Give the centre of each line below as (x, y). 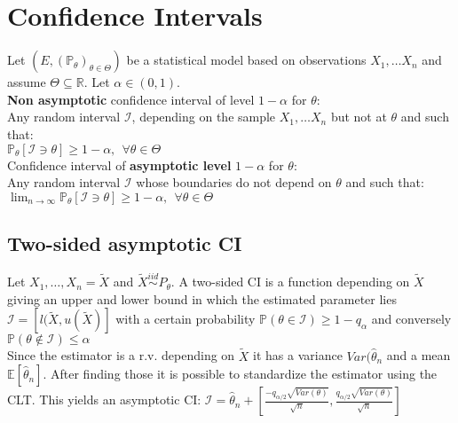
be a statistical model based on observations (246, 60)
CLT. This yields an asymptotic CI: (104, 399)
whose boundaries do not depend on (234, 182)
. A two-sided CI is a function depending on (290, 282)
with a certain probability (186, 319)
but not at (359, 117)
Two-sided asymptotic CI (125, 243)
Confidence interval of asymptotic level (119, 164)
